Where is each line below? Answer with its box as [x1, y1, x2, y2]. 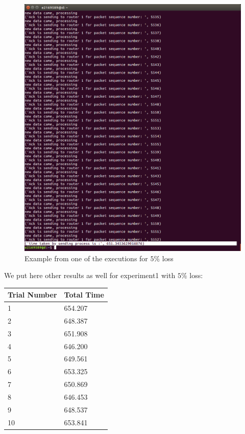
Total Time [64, 289, 104, 300]
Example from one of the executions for [24, 253, 148, 263]
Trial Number [8, 289, 57, 300]
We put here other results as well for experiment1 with [4, 270, 176, 281]
